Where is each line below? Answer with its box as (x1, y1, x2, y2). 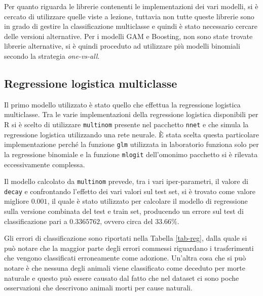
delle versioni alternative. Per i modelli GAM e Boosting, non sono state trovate (4, 30, 253, 41)
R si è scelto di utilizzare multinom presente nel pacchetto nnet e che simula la (4, 119, 249, 129)
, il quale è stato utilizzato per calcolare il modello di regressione (47, 196, 248, 206)
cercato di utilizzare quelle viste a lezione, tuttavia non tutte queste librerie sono (4, 11, 254, 21)
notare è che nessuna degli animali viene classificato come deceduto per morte (4, 262, 245, 273)
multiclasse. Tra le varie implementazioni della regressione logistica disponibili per (4, 109, 258, 120)
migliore (4, 196, 29, 206)
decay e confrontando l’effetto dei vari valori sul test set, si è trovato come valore (4, 186, 255, 196)
